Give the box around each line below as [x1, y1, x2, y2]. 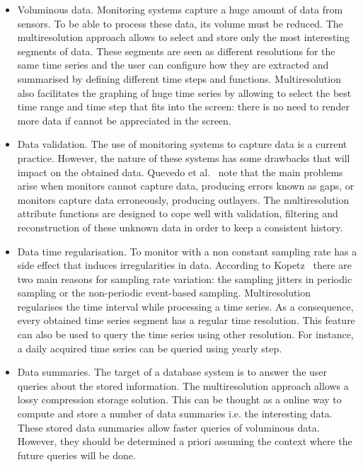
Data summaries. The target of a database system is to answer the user [17, 364, 328, 379]
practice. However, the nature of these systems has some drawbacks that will [17, 150, 350, 165]
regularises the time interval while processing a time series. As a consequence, [17, 299, 354, 313]
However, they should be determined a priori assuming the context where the [17, 434, 352, 449]
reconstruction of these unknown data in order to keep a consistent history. [17, 219, 343, 234]
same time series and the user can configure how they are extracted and [17, 57, 329, 72]
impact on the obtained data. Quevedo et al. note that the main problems [17, 164, 343, 179]
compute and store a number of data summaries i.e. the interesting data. [17, 406, 333, 421]
